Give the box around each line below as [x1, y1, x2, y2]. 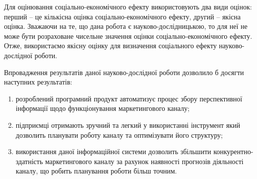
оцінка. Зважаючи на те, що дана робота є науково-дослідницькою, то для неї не [4, 21, 248, 31]
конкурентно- [213, 146, 254, 157]
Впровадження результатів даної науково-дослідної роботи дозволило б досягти [4, 67, 244, 77]
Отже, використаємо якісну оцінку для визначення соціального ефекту [4, 40, 217, 51]
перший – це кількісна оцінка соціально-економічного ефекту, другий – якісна [4, 11, 241, 21]
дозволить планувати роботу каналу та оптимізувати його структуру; [15, 129, 223, 140]
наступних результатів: [4, 77, 72, 87]
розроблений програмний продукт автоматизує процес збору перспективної [15, 93, 243, 103]
